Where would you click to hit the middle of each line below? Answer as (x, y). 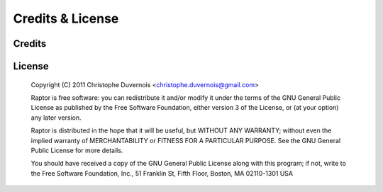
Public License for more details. (77, 150)
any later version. (56, 118)
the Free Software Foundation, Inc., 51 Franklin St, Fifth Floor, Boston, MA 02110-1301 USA (162, 173)
